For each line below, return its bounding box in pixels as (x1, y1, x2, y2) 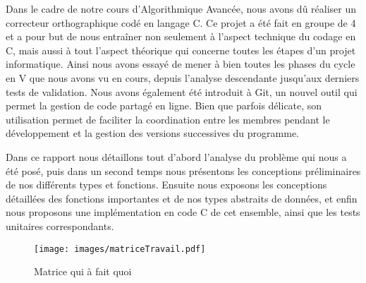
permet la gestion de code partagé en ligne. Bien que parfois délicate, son (6, 98, 322, 113)
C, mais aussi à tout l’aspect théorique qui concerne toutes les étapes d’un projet (6, 42, 356, 57)
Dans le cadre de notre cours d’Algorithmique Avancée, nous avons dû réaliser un (6, 1, 357, 16)
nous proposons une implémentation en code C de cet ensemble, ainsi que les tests (6, 205, 360, 219)
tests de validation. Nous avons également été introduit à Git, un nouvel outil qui (6, 84, 358, 99)
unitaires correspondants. (6, 218, 114, 233)
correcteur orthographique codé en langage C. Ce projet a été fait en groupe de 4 (6, 15, 356, 30)
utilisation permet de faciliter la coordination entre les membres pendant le (6, 112, 330, 126)
